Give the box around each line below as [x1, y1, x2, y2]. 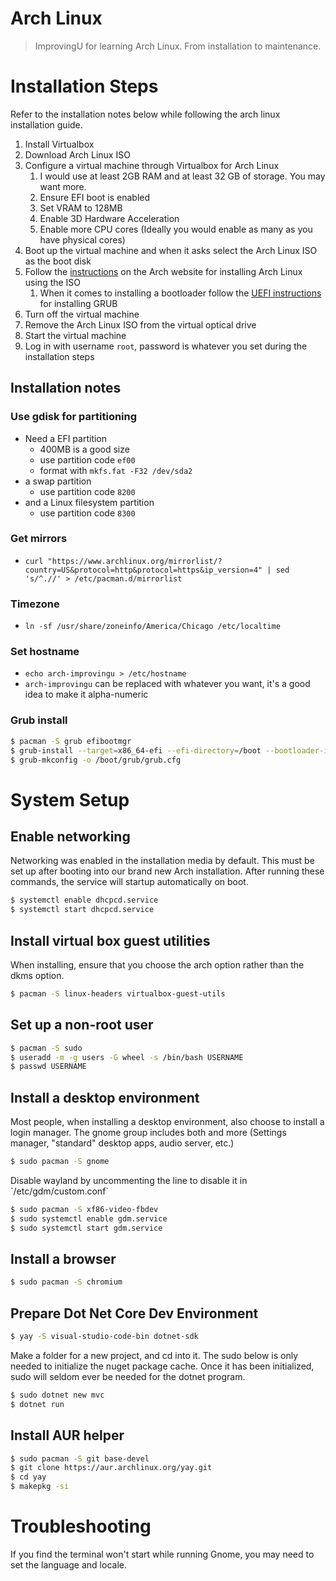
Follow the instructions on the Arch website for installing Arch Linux [24, 265, 303, 277]
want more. [39, 180, 87, 192]
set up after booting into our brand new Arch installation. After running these [10, 865, 325, 877]
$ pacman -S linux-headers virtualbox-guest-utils [10, 988, 226, 999]
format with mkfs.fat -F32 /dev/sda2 [39, 464, 193, 476]
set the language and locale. [10, 1558, 127, 1571]
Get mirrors [10, 532, 68, 546]
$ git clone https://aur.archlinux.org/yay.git [10, 1463, 213, 1473]
